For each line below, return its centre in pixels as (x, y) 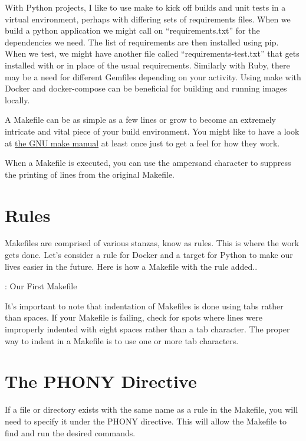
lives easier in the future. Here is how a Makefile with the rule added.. (131, 266)
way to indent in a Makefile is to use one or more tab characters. (122, 340)
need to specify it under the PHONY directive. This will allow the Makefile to (146, 421)
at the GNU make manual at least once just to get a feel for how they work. (142, 143)
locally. (17, 99)
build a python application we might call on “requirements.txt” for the (132, 30)
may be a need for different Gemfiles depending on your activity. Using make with (153, 76)
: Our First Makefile (41, 286)
